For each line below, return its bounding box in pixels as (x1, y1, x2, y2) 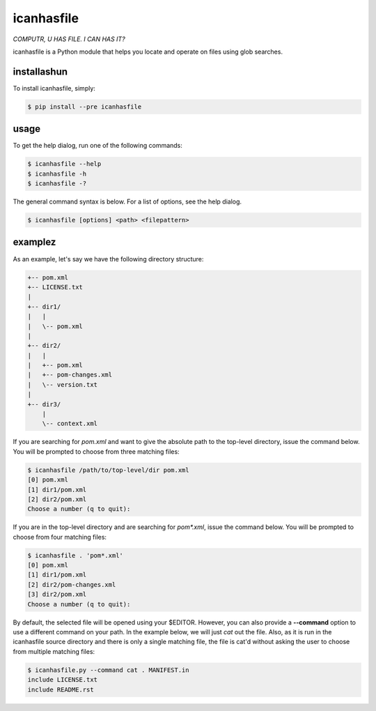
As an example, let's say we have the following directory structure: (13, 254, 204, 263)
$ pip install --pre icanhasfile (27, 102, 142, 111)
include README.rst (27, 685, 94, 694)
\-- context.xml (42, 420, 97, 428)
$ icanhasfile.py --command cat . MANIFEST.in (27, 666, 189, 674)
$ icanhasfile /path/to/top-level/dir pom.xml (27, 466, 189, 474)
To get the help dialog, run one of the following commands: (13, 142, 182, 150)
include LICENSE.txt (27, 676, 97, 684)
